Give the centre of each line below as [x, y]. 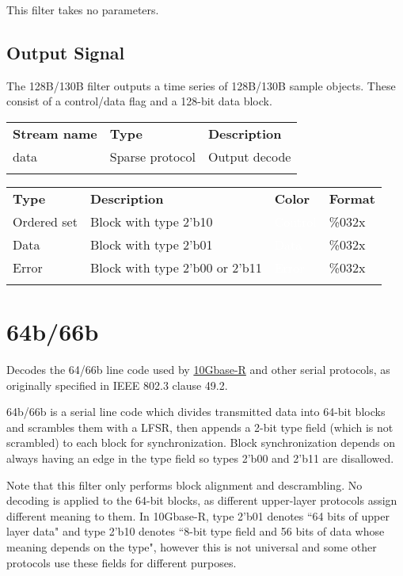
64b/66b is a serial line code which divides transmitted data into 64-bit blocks [196, 412]
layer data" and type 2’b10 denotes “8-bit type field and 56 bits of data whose [196, 531]
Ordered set [45, 221]
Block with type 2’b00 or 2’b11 [176, 267]
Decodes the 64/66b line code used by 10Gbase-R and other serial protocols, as [198, 370]
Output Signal [66, 52]
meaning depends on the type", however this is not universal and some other [192, 547]
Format [352, 198]
